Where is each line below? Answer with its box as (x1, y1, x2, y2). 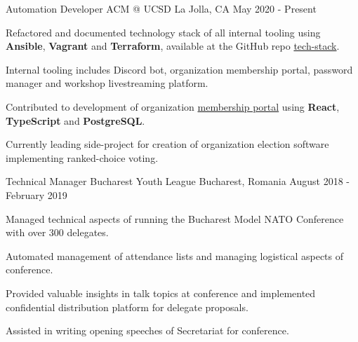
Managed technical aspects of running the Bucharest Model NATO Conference (6, 211, 344, 226)
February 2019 (6, 187, 67, 202)
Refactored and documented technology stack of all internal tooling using (6, 25, 321, 39)
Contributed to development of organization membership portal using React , (6, 99, 340, 114)
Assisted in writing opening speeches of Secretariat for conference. (6, 323, 289, 338)
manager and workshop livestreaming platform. (6, 76, 208, 90)
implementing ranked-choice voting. (6, 150, 159, 165)
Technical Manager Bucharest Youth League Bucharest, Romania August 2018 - (6, 174, 350, 189)
